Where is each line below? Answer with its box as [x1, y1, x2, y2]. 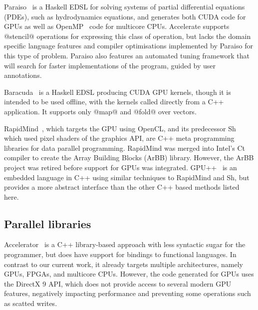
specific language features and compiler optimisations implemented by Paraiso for [4, 40, 253, 51]
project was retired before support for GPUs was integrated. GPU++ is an [4, 162, 237, 172]
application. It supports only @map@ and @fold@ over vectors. [4, 106, 197, 116]
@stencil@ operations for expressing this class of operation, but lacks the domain [4, 30, 251, 41]
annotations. [4, 70, 42, 80]
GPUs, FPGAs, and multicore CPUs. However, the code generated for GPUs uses [4, 269, 254, 279]
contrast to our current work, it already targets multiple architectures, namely [4, 259, 243, 269]
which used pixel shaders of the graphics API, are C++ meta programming [4, 133, 235, 143]
